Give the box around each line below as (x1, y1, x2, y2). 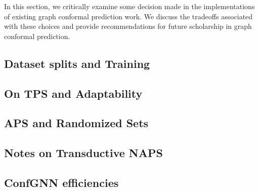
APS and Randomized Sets (4, 115, 149, 131)
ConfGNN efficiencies (4, 174, 119, 190)
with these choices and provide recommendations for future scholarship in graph (4, 21, 252, 31)
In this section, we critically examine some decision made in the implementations (4, 1, 255, 11)
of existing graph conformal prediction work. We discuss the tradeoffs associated (4, 11, 253, 21)
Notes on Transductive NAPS (4, 145, 163, 161)
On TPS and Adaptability (4, 85, 143, 101)
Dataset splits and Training (4, 55, 150, 71)
